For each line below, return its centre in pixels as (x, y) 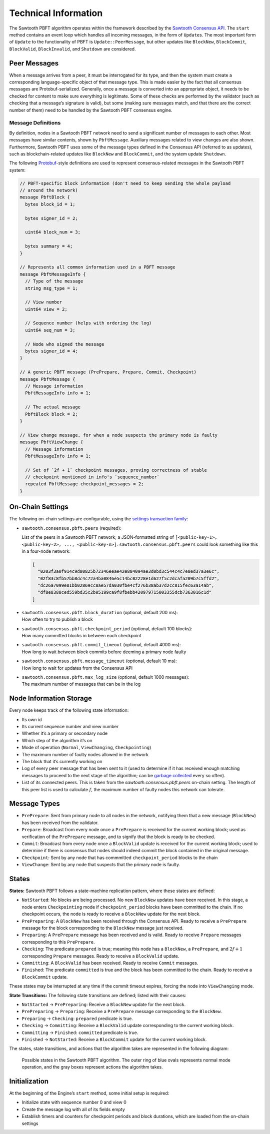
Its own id (32, 719)
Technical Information (56, 13)
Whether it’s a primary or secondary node (64, 733)
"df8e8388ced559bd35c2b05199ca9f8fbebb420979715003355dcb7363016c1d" (125, 592)
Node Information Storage (51, 698)
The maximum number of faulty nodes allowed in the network (85, 754)
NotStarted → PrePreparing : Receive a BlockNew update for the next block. (104, 1004)
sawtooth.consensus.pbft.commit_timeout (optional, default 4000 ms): (101, 645)
